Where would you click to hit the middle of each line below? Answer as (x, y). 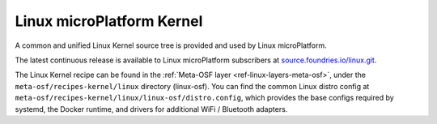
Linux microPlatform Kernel (109, 21)
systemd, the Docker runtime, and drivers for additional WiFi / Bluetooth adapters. (151, 109)
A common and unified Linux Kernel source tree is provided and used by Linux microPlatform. (171, 45)
